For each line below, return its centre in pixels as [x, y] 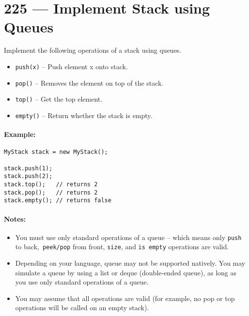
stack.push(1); [28, 168]
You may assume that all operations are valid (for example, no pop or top [125, 298]
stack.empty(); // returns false [58, 201]
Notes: [15, 218]
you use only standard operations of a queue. [82, 282]
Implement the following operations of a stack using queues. [93, 50]
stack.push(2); [28, 176]
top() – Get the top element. [59, 99]
